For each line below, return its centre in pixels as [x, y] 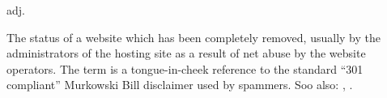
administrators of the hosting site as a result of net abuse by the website [186, 53]
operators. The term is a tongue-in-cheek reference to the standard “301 [185, 68]
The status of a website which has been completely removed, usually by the [193, 37]
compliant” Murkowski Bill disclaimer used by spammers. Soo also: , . [180, 85]
